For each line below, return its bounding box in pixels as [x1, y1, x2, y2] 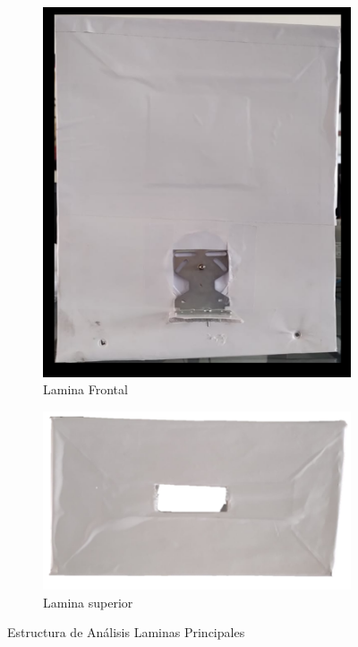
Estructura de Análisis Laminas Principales [7, 623, 245, 642]
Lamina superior [43, 592, 133, 611]
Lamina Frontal [43, 380, 128, 399]
